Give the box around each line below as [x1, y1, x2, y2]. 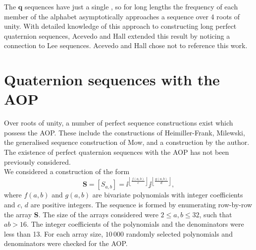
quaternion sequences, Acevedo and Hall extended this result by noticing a [4, 30, 230, 41]
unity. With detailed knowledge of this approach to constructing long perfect [4, 21, 237, 31]
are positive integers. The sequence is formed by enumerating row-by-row [30, 199, 253, 209]
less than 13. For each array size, [4, 228, 103, 239]
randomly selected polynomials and [126, 228, 233, 239]
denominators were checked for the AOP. [4, 238, 128, 249]
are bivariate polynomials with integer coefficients [92, 189, 243, 200]
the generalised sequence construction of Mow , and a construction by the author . [4, 137, 250, 147]
